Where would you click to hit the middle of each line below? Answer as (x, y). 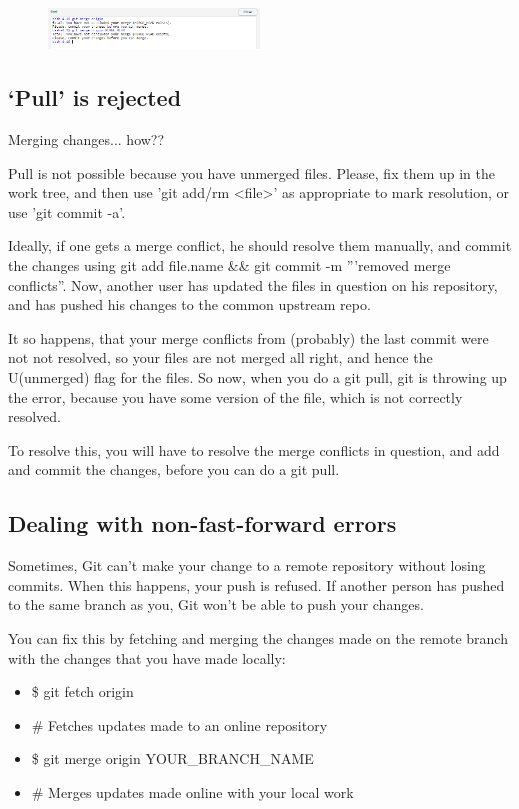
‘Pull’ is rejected (95, 97)
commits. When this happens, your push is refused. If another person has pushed (256, 584)
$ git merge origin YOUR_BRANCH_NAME (172, 758)
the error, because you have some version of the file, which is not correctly (235, 396)
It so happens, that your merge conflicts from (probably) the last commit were (248, 337)
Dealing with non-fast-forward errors (202, 523)
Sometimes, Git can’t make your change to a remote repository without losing (247, 565)
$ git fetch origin (82, 691)
